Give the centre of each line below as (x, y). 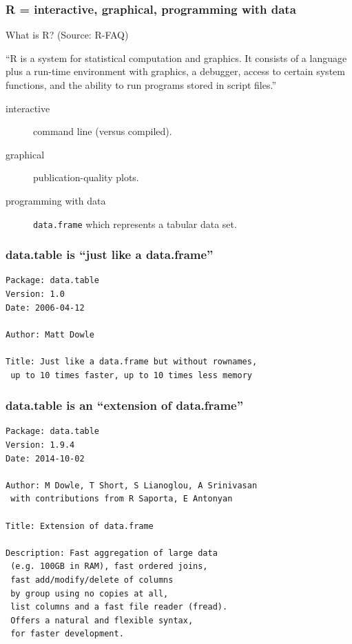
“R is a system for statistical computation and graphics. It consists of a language (176, 58)
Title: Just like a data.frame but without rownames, (132, 362)
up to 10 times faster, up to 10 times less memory (131, 375)
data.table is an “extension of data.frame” (125, 405)
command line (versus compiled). (103, 131)
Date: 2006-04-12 (45, 308)
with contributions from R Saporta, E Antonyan (122, 499)
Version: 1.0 (35, 294)
